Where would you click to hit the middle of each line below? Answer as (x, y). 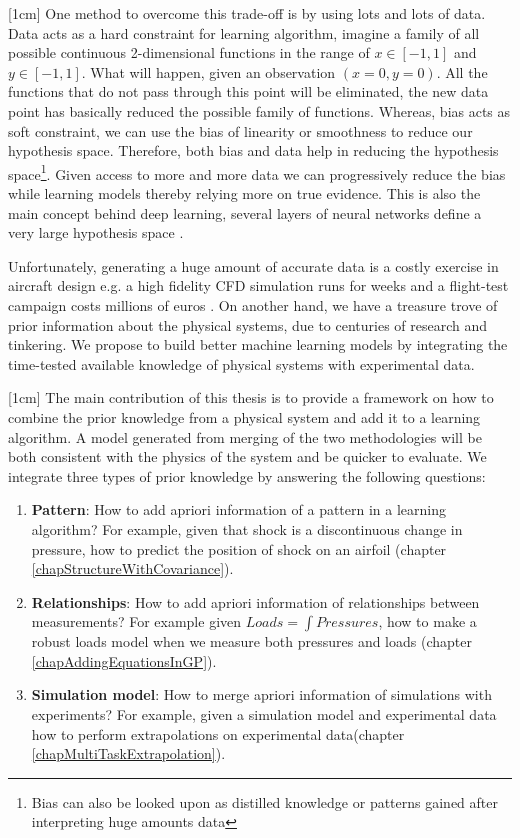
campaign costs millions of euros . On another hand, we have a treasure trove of (253, 304)
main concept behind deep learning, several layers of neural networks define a (245, 212)
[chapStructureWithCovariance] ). (132, 568)
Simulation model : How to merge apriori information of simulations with (261, 694)
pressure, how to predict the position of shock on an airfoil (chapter (239, 548)
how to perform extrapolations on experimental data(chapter (218, 733)
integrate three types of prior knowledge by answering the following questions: (247, 475)
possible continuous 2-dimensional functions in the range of (189, 52)
